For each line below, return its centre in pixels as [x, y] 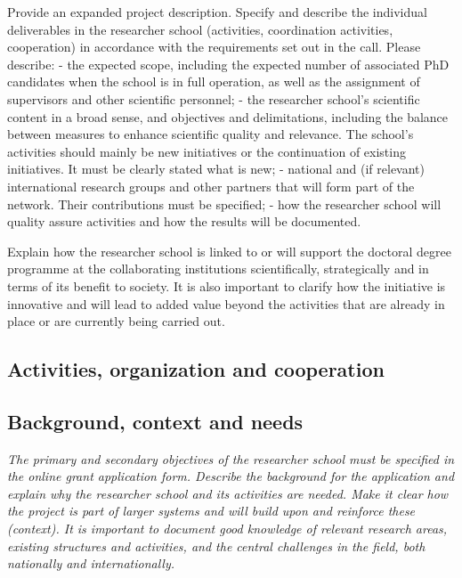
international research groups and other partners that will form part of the [211, 186]
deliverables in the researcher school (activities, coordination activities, [200, 29]
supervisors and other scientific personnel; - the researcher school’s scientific [214, 98]
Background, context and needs [155, 421]
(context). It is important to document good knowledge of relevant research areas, [227, 529]
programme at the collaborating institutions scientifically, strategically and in [218, 269]
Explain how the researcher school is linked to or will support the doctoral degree [229, 251]
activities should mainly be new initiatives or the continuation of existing [207, 151]
